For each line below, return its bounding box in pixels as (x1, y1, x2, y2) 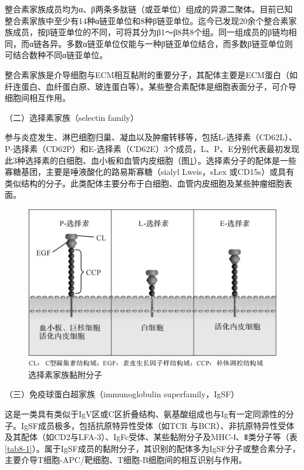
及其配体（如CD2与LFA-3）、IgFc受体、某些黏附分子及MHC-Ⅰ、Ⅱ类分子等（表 (5, 431, 298, 443)
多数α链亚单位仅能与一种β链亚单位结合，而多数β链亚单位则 (66, 37, 293, 49)
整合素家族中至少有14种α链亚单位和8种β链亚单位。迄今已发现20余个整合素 (5, 14, 289, 26)
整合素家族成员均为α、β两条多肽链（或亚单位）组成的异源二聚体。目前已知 (5, 3, 293, 15)
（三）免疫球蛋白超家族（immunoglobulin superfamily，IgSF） (5, 388, 239, 400)
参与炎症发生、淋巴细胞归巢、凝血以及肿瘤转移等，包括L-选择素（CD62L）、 (5, 131, 297, 143)
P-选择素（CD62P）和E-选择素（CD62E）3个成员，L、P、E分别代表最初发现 (5, 142, 299, 154)
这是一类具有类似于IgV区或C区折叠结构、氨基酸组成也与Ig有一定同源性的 (5, 408, 286, 420)
